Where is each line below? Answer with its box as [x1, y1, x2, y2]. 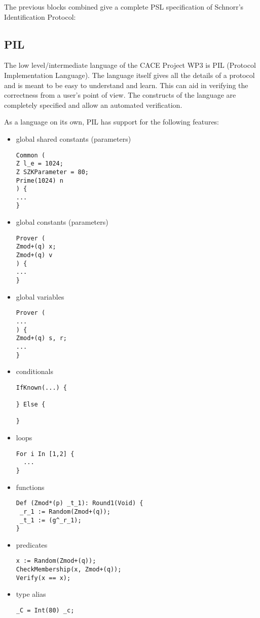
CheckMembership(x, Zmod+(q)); [16, 566, 122, 573]
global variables [16, 291, 64, 302]
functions [16, 481, 45, 492]
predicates [16, 539, 48, 550]
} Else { [16, 401, 46, 408]
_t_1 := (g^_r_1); [19, 516, 82, 524]
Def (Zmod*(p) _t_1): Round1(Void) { [16, 500, 143, 507]
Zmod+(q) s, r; [16, 335, 67, 342]
